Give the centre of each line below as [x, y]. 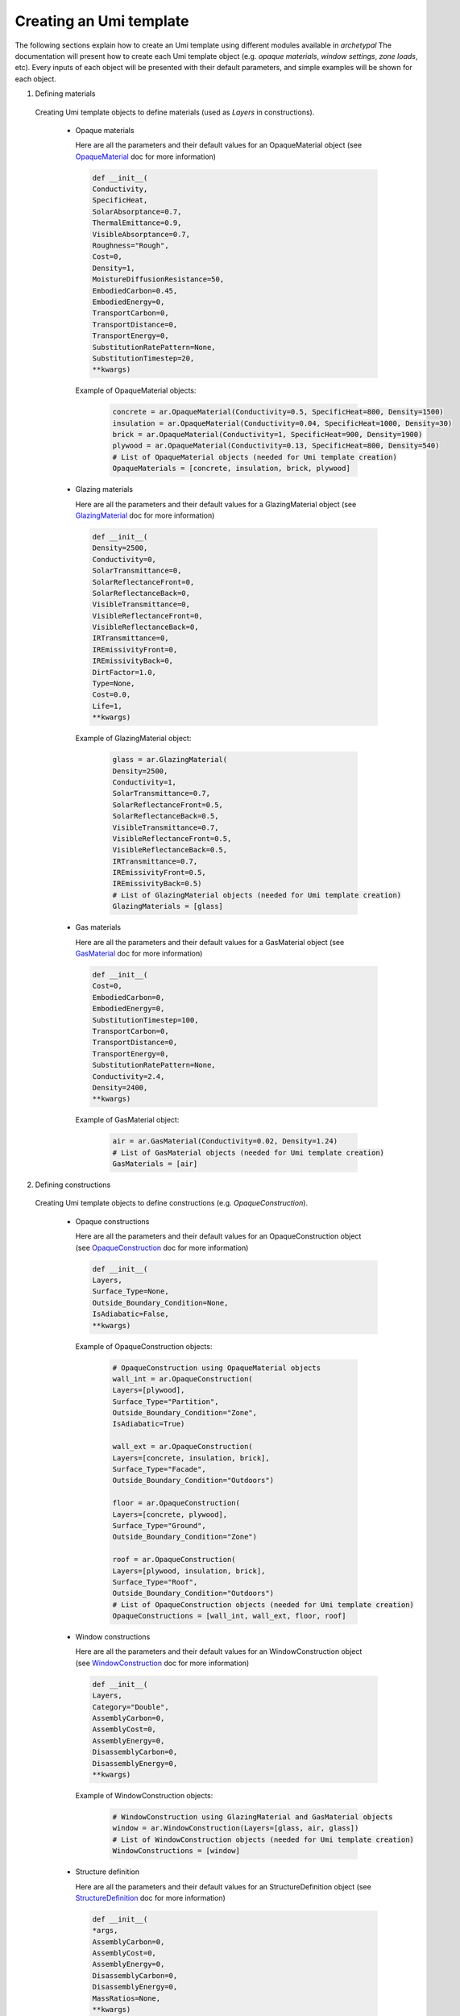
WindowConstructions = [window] [176, 1851]
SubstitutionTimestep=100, [145, 1020]
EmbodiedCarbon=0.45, [135, 291]
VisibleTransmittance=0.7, [166, 827]
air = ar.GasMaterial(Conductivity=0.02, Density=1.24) [225, 1141]
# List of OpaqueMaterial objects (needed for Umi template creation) [255, 457]
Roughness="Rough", [131, 246]
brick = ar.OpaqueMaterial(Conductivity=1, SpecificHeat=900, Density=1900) [267, 435]
